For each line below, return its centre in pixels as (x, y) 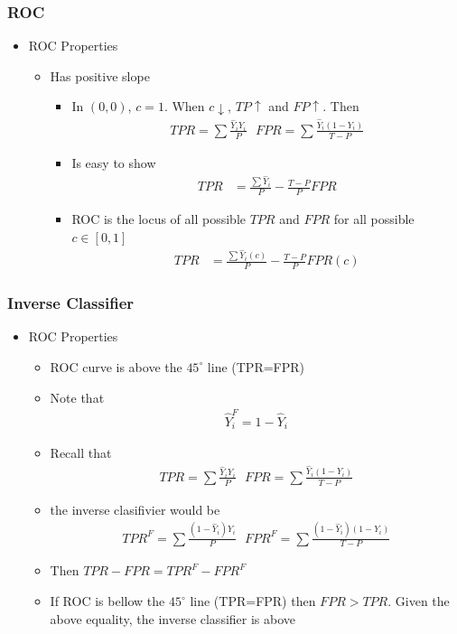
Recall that (81, 453)
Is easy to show (114, 162)
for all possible (374, 219)
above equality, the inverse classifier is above (173, 618)
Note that (77, 397)
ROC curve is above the (116, 366)
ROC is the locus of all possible (159, 219)
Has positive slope (100, 75)
